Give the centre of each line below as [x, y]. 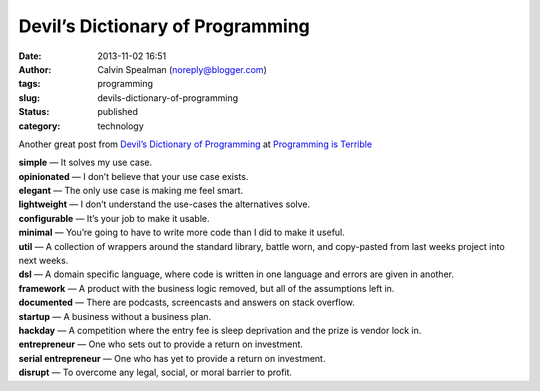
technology [120, 126]
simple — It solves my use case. [85, 162]
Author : [35, 69]
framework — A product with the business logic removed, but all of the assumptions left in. [206, 288]
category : [39, 126]
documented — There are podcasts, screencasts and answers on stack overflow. [186, 302]
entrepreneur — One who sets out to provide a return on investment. [161, 344]
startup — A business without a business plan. [115, 316]
